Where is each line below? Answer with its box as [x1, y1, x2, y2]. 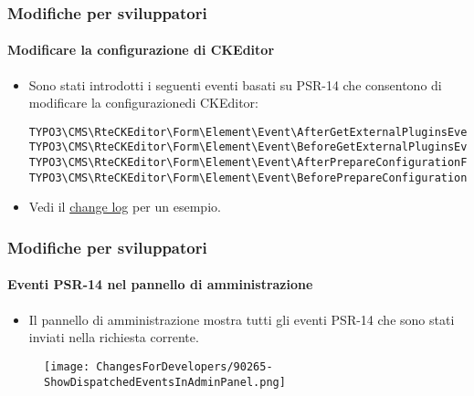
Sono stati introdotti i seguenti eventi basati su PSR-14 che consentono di [28, 75, 442, 94]
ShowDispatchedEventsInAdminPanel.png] [44, 375, 286, 389]
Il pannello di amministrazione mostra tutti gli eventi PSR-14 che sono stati [28, 309, 455, 328]
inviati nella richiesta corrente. [28, 328, 199, 347]
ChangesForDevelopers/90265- [96, 360, 273, 373]
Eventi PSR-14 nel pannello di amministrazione [7, 275, 313, 294]
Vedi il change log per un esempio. [28, 197, 221, 216]
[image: [44, 360, 90, 373]
